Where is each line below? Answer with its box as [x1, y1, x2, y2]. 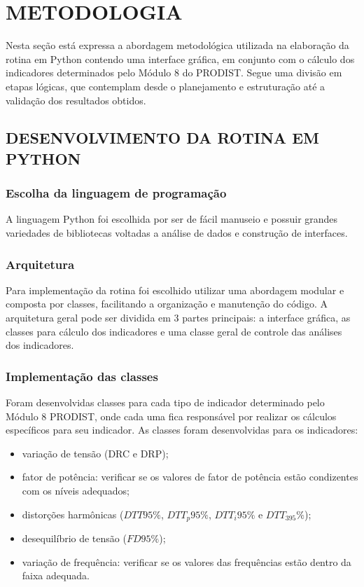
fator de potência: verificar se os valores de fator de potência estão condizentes [22, 469, 358, 484]
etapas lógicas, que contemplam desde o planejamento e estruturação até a [6, 78, 325, 93]
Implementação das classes [6, 367, 158, 385]
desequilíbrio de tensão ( [22, 531, 127, 546]
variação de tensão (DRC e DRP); [22, 446, 169, 460]
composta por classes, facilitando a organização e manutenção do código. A [6, 296, 328, 311]
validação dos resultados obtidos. [6, 92, 146, 107]
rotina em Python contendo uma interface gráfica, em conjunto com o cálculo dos [6, 51, 355, 66]
